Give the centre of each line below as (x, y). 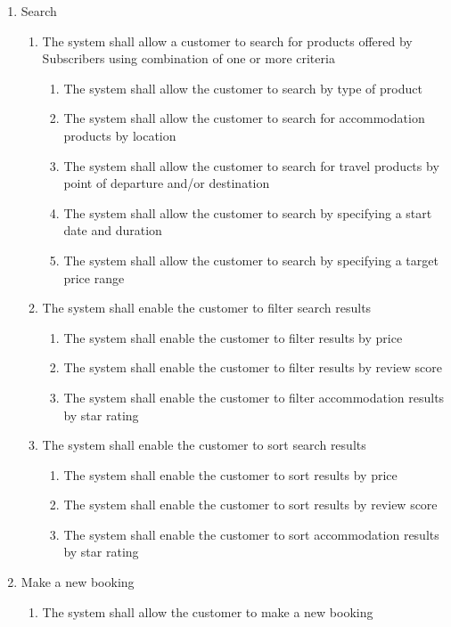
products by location (120, 135)
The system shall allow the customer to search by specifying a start (248, 212)
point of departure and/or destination (167, 183)
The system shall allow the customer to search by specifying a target (251, 260)
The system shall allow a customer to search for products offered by (227, 41)
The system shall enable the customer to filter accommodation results (254, 397)
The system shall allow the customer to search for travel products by (251, 165)
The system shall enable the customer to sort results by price (230, 474)
